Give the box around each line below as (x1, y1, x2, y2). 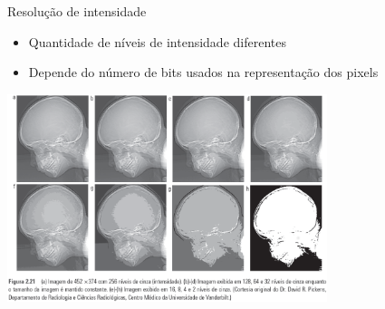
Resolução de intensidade (7, 2, 147, 20)
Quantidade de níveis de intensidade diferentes (28, 32, 286, 51)
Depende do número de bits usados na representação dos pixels (28, 63, 379, 82)
